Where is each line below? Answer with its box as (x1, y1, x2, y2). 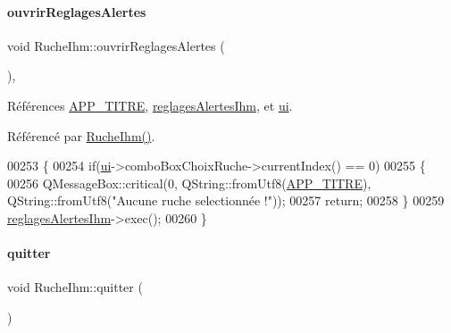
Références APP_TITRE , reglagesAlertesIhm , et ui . (7, 96, 293, 114)
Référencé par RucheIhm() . (7, 126, 155, 145)
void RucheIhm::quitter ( (7, 278, 143, 296)
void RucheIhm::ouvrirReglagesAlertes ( (7, 36, 225, 54)
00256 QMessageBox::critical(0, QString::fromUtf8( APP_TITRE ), (7, 173, 372, 192)
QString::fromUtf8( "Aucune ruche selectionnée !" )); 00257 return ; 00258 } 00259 (7, 191, 445, 210)
